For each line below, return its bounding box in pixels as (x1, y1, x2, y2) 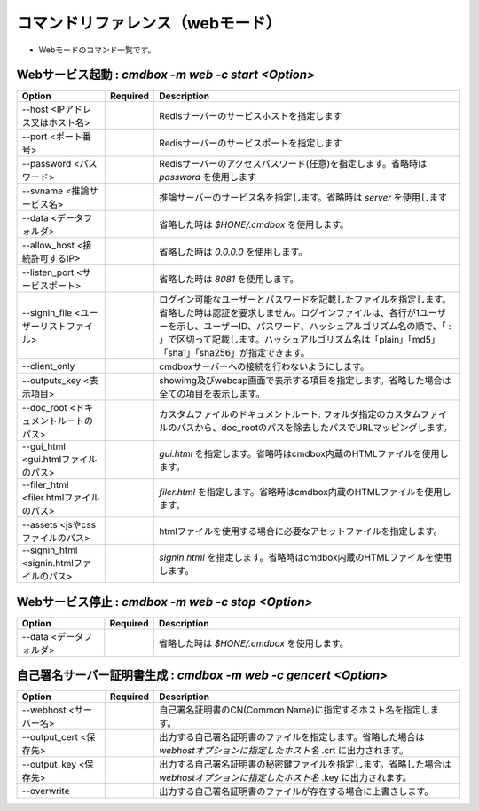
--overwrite (21, 785, 70, 798)
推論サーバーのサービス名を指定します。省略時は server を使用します (159, 192, 448, 204)
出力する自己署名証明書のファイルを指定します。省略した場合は (159, 731, 425, 744)
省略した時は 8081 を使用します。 (159, 273, 299, 286)
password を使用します (159, 171, 257, 184)
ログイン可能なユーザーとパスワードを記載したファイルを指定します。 (159, 294, 452, 306)
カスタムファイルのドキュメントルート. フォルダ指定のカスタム (159, 408, 421, 421)
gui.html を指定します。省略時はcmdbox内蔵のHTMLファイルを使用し (159, 448, 449, 461)
